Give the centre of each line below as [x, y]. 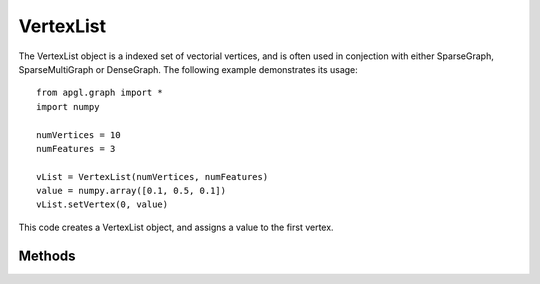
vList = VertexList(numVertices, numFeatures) [152, 176]
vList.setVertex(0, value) [102, 204]
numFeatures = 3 [76, 148]
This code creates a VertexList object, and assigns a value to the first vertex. [176, 227]
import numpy [68, 106]
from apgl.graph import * [100, 93]
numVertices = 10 [78, 134]
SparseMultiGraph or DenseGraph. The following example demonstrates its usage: [188, 69]
